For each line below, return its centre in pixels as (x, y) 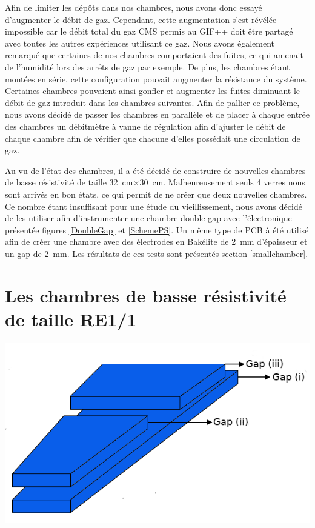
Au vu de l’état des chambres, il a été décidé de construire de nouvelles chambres (155, 170)
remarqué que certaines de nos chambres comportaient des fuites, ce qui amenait (154, 55)
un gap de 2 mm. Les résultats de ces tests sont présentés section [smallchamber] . (157, 253)
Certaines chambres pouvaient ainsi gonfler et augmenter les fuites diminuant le (153, 91)
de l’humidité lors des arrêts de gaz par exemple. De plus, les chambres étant (148, 66)
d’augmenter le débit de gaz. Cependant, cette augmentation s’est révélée (141, 19)
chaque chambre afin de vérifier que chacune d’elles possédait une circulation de (153, 138)
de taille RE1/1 (71, 319)
